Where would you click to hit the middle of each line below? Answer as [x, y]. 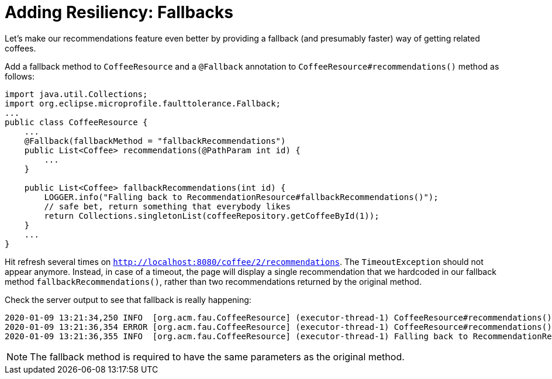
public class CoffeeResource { [76, 122]
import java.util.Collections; [76, 94]
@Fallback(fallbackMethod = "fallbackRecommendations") [155, 141]
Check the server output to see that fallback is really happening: [128, 299]
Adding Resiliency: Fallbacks [119, 12]
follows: [20, 76]
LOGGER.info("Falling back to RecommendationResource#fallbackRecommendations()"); [241, 197]
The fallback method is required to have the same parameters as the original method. [217, 356]
